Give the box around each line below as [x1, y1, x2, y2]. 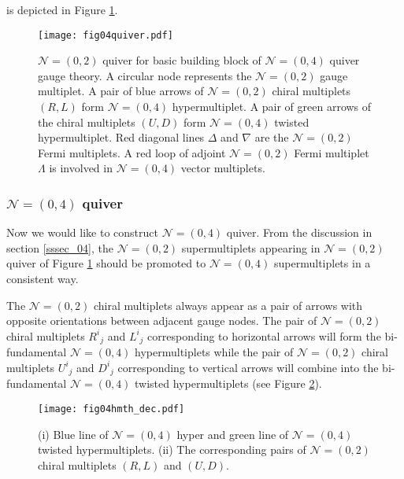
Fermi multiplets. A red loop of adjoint [38, 144, 226, 160]
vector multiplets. [180, 160, 265, 176]
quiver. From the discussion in [226, 224, 372, 241]
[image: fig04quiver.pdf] [38, 29, 173, 41]
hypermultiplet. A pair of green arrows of [172, 98, 372, 115]
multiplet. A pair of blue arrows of [38, 83, 204, 99]
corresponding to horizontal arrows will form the [147, 327, 381, 344]
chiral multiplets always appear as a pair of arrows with [93, 297, 363, 313]
